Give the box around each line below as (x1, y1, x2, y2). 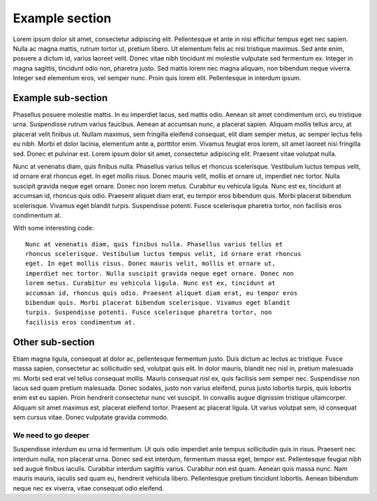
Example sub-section (13, 91, 108, 104)
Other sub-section (13, 336, 95, 348)
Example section (13, 10, 112, 26)
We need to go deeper (13, 430, 90, 440)
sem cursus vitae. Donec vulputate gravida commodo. (13, 413, 169, 421)
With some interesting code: (13, 224, 94, 232)
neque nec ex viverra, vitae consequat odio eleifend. (13, 484, 164, 492)
